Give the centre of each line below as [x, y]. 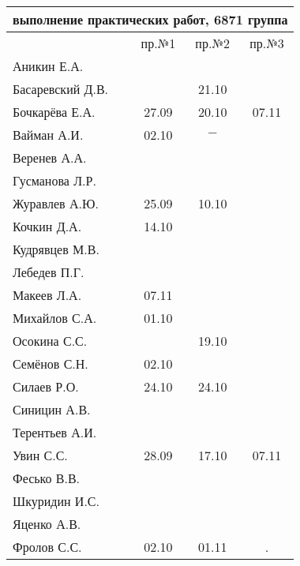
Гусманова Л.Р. [54, 180]
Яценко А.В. [47, 524]
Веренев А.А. [50, 157]
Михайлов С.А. [55, 318]
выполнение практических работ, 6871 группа [150, 19]
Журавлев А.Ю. [56, 203]
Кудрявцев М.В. [56, 249]
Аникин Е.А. [48, 66]
